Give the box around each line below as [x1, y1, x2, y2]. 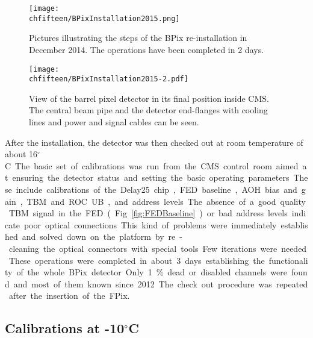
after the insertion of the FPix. [8, 289, 130, 302]
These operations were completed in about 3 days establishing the [8, 254, 265, 266]
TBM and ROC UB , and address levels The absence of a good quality [26, 195, 306, 207]
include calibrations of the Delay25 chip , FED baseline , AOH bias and [16, 183, 297, 195]
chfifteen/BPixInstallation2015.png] [29, 14, 180, 23]
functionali [268, 254, 308, 266]
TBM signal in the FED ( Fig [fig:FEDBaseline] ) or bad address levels [8, 207, 288, 219]
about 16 [5, 148, 38, 160]
